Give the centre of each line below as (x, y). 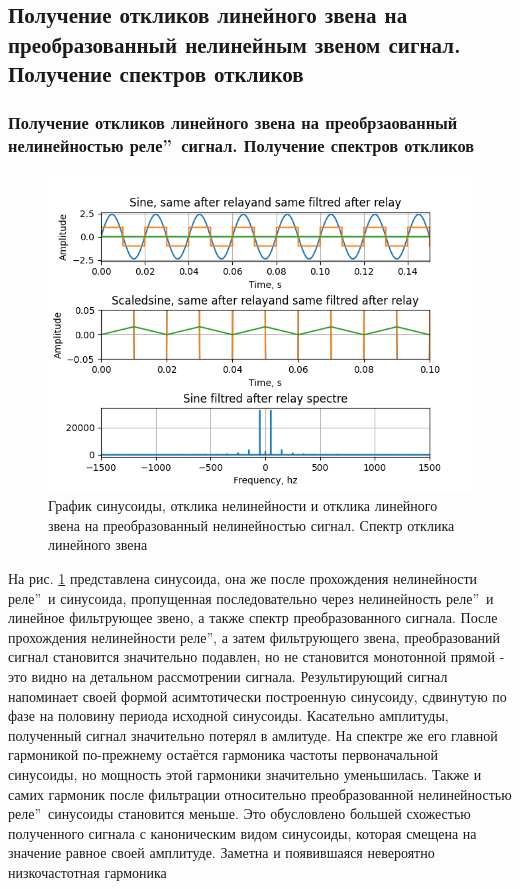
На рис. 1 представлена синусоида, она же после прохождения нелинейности (243, 578)
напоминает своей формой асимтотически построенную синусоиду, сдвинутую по (257, 695)
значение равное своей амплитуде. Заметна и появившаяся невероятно (221, 852)
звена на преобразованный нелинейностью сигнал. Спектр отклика (251, 524)
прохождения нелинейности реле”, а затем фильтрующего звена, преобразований (254, 636)
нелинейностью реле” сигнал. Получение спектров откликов (241, 145)
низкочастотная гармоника (87, 871)
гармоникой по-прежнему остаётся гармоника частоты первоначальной (223, 754)
